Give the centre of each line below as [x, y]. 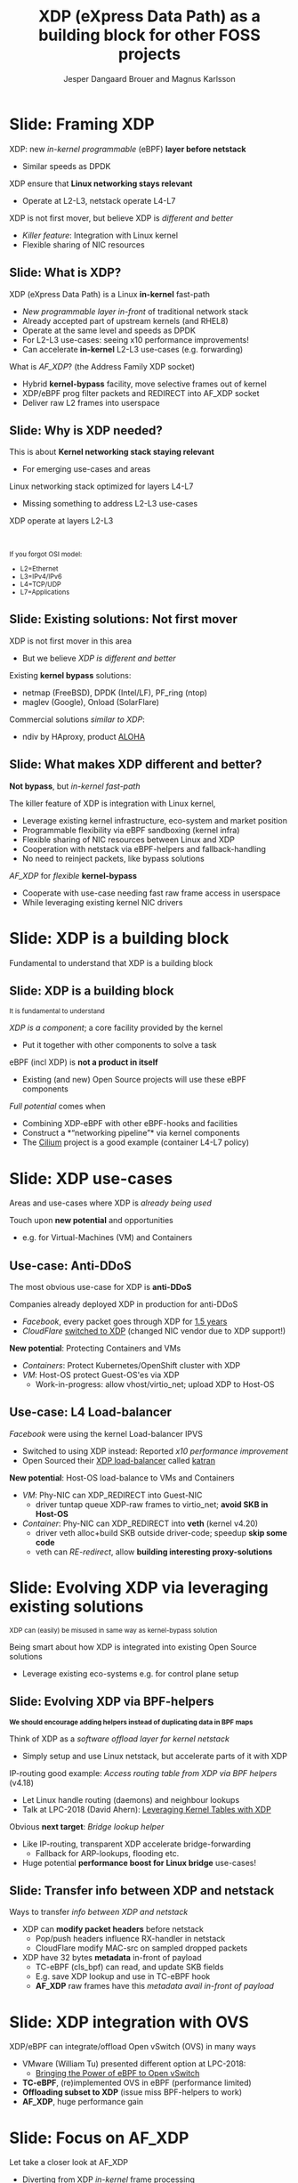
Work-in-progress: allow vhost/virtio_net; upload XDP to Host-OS [155, 1384]
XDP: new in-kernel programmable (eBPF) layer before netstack [128, 149]
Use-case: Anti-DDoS [70, 1266]
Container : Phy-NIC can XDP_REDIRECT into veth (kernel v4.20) [140, 1523]
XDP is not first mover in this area [70, 641]
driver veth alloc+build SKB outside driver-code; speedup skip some [161, 1532]
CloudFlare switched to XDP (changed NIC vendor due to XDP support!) [154, 1331]
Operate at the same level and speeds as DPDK [109, 330]
